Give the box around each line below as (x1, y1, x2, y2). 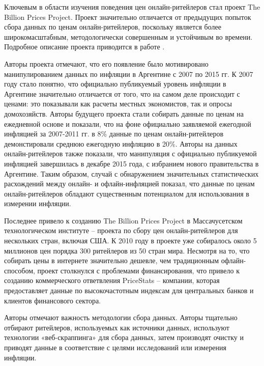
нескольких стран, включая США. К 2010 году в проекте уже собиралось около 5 (4, 235, 257, 246)
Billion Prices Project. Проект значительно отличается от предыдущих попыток (4, 11, 251, 22)
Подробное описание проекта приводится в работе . (4, 41, 165, 52)
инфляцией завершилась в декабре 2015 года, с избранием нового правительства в (4, 158, 259, 168)
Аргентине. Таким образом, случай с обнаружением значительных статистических (4, 168, 259, 179)
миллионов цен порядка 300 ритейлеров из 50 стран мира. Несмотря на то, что (4, 245, 250, 256)
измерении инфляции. (4, 198, 71, 209)
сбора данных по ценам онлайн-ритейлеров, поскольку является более (4, 21, 221, 32)
